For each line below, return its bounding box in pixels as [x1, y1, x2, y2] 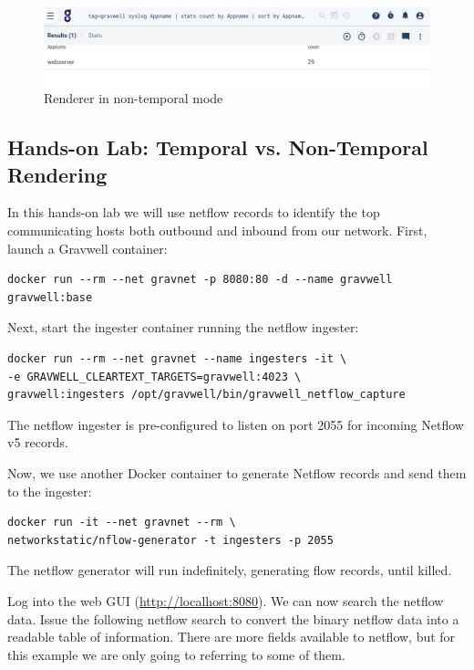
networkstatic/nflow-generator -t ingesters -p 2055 [7, 533, 334, 547]
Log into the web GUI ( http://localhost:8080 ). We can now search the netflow [7, 591, 444, 610]
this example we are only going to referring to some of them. [7, 644, 345, 664]
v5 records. [7, 433, 68, 452]
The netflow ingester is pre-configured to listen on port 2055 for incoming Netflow [7, 414, 464, 434]
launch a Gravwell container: [7, 238, 168, 257]
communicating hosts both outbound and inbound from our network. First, [7, 221, 428, 240]
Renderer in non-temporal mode [44, 89, 223, 108]
